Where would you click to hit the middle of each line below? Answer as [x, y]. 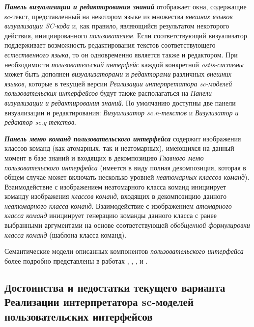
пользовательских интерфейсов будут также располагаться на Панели [108, 93]
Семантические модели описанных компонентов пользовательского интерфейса [124, 251]
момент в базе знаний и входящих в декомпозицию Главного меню [104, 157]
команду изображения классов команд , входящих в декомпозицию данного [115, 196]
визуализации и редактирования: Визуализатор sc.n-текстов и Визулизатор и [122, 112]
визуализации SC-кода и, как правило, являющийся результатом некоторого [117, 26]
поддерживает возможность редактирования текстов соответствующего [110, 45]
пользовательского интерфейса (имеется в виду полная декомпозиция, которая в [125, 167]
